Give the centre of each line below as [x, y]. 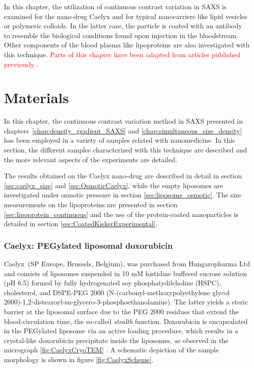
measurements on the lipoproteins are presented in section [91, 205]
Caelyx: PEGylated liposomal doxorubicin [88, 245]
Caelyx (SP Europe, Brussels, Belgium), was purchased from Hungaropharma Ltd [127, 264]
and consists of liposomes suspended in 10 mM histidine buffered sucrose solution [126, 273]
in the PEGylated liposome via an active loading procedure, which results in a [121, 331]
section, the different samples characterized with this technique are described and [126, 150]
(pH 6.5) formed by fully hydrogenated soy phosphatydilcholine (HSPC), [113, 283]
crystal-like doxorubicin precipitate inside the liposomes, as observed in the [116, 340]
